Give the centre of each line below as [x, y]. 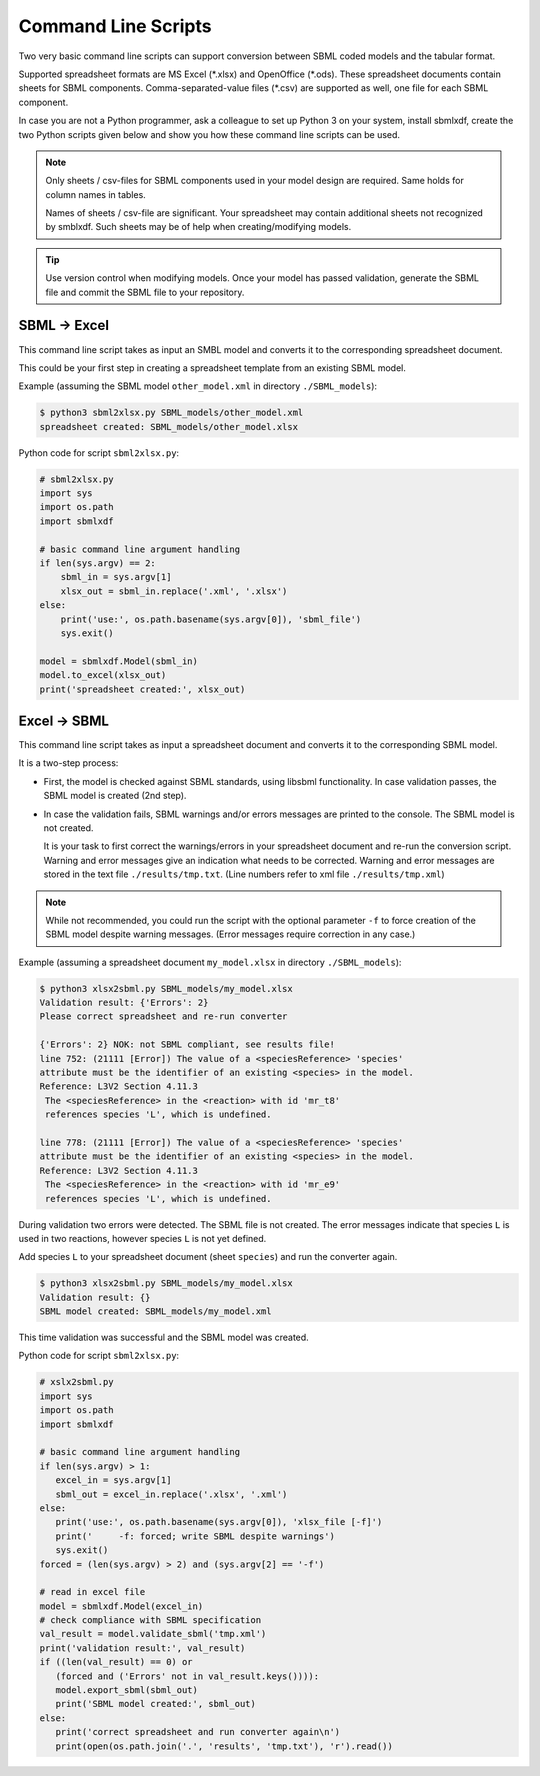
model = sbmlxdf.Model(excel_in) [121, 1606]
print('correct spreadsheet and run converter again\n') [198, 1732]
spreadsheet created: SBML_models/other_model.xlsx [169, 426]
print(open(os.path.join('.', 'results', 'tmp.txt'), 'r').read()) [224, 1746]
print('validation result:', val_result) [142, 1648]
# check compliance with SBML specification [150, 1620]
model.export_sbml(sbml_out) [127, 1690]
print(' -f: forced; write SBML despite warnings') [195, 1536]
